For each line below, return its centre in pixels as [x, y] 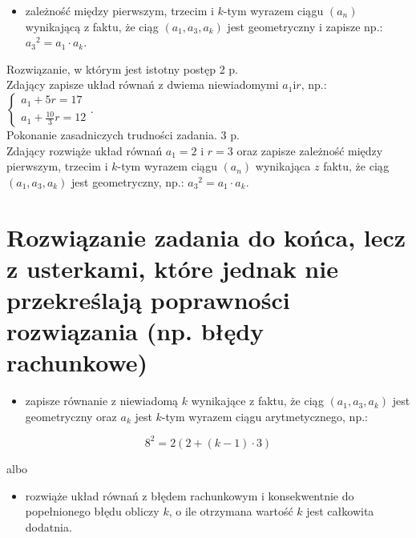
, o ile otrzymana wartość [231, 511]
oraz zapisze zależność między [310, 150]
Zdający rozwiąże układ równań [85, 150]
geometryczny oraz [71, 416]
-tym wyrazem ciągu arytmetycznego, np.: [265, 416]
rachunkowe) [77, 362]
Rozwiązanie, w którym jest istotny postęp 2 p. [123, 68]
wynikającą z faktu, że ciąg [92, 26]
